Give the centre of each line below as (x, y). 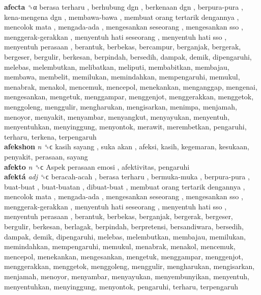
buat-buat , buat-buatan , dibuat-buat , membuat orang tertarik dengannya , (125, 186)
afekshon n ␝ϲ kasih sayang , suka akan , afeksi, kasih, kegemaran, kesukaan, (127, 146)
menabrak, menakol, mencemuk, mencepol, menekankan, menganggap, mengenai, (131, 86)
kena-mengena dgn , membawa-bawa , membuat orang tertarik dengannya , (122, 17)
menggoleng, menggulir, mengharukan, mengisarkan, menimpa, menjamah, (121, 106)
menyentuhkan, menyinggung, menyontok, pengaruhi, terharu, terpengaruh (121, 286)
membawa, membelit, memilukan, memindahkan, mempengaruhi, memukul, (122, 77)
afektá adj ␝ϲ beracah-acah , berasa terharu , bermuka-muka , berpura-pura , (127, 177)
